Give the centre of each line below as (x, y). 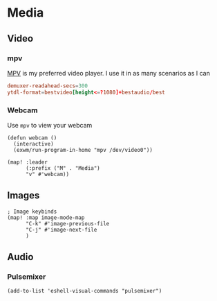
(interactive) (34, 144)
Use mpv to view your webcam (50, 125)
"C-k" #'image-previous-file (67, 223)
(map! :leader (28, 162)
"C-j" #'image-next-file (61, 230)
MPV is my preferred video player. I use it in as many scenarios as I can (109, 73)
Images (23, 196)
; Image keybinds (32, 212)
